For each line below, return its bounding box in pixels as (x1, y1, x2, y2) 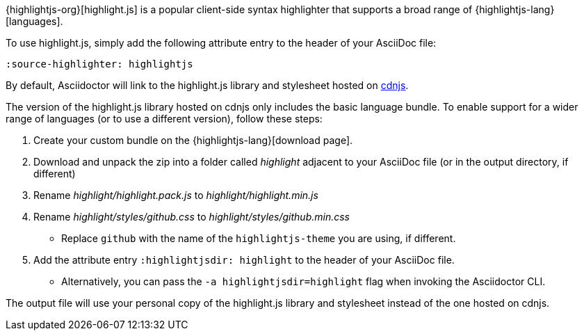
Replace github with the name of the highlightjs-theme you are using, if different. (61, 232, 456, 244)
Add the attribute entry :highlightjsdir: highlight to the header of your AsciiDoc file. (33, 254, 455, 266)
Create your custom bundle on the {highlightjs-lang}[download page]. (33, 134, 353, 146)
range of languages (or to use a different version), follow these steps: (6, 113, 323, 125)
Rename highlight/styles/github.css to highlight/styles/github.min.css (33, 211, 350, 223)
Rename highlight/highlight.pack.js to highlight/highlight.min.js (33, 189, 318, 201)
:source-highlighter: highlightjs (6, 58, 193, 70)
